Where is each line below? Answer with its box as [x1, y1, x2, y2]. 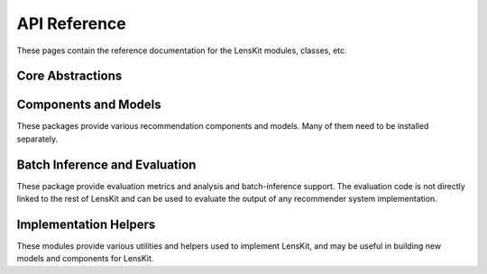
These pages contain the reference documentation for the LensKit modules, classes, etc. [16, 45, 347, 56]
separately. [16, 133, 59, 144]
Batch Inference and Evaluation [16, 157, 197, 172]
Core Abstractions [16, 68, 123, 84]
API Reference [16, 14, 126, 33]
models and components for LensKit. [16, 253, 154, 264]
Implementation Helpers [16, 216, 156, 232]
